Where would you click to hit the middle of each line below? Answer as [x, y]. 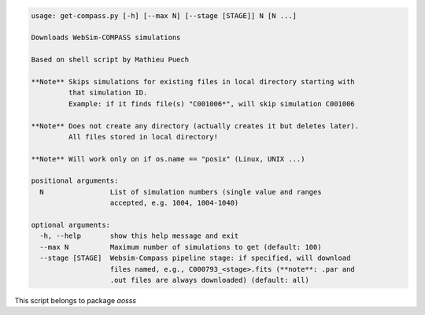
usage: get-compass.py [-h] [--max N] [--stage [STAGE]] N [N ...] [164, 15]
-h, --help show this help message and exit [139, 236]
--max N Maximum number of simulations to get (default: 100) [181, 247]
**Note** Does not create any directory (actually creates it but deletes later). [195, 126]
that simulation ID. [108, 93]
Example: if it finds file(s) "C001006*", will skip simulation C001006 [212, 104]
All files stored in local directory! [143, 137]
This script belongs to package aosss [76, 300]
